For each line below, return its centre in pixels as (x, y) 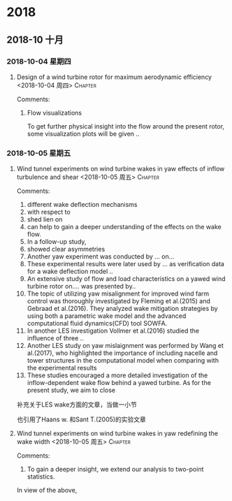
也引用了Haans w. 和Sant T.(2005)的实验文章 (81, 419)
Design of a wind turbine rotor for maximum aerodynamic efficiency (114, 77)
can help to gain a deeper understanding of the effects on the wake (124, 227)
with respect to (49, 212)
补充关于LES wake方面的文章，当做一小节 (77, 405)
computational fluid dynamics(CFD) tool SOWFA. (97, 324)
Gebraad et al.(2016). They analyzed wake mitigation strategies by (122, 309)
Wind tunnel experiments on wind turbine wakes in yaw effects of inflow (121, 169)
